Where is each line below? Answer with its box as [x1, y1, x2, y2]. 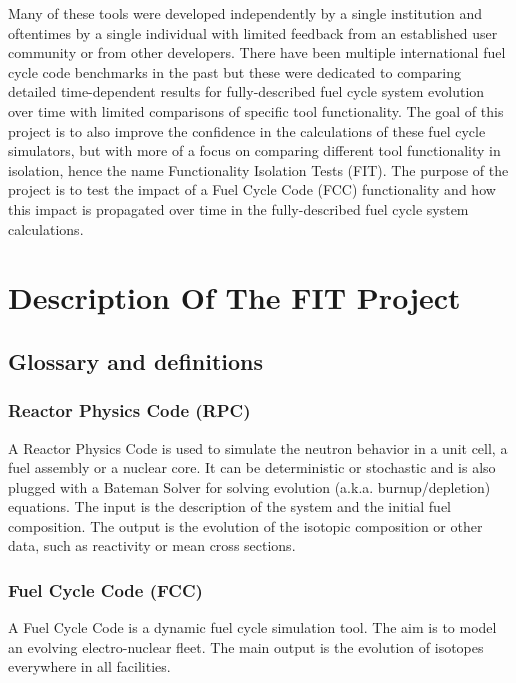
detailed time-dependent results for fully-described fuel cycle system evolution [8, 81, 485, 102]
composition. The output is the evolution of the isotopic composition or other [8, 515, 483, 536]
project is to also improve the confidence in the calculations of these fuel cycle [8, 120, 486, 141]
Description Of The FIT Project [8, 277, 461, 318]
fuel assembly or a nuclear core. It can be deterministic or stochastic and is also [8, 457, 496, 478]
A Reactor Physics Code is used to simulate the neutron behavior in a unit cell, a [8, 437, 508, 458]
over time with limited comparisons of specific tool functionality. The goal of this [8, 100, 504, 121]
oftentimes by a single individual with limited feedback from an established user [8, 22, 498, 43]
